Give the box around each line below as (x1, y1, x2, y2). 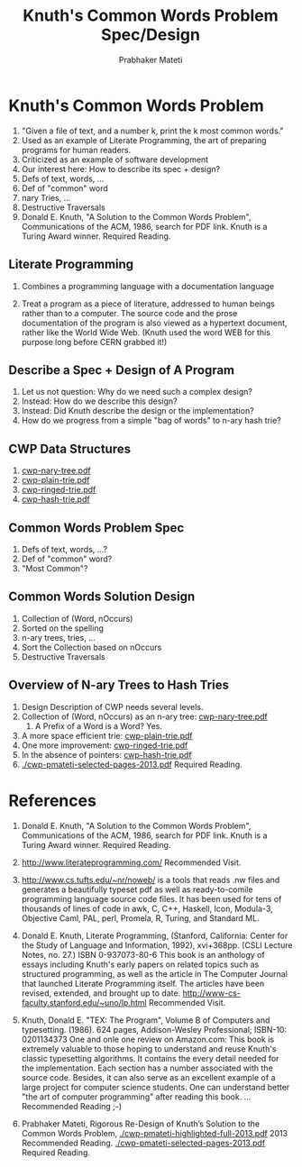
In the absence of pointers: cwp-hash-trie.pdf (21, 749, 192, 760)
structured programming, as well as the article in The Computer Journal (21, 968, 288, 979)
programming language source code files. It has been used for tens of (21, 893, 282, 904)
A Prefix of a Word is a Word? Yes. (34, 720, 163, 731)
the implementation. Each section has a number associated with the (21, 1062, 274, 1073)
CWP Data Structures (8, 441, 132, 456)
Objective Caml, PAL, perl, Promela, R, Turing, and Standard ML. (21, 912, 260, 924)
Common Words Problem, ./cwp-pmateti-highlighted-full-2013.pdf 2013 (21, 1127, 288, 1138)
